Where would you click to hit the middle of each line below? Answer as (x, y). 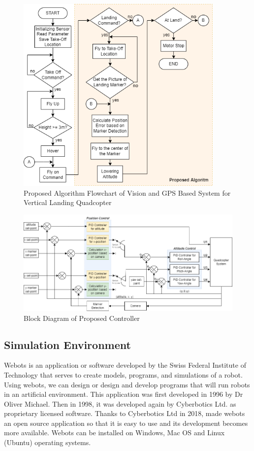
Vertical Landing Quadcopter (68, 202)
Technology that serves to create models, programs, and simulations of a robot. (123, 374)
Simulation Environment (67, 344)
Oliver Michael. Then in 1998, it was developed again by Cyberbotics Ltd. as (120, 403)
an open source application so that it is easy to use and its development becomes (126, 423)
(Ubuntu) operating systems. (48, 442)
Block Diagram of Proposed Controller (82, 318)
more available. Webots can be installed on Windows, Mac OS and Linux (114, 433)
